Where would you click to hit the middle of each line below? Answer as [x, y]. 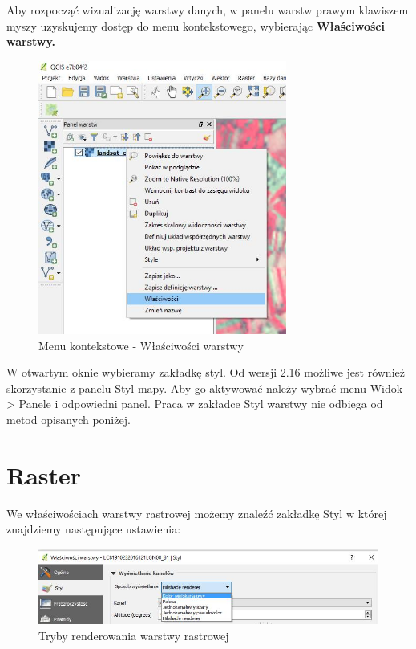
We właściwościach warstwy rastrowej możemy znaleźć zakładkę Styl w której [197, 513]
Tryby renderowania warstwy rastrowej [134, 635]
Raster [44, 474]
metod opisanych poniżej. [69, 419]
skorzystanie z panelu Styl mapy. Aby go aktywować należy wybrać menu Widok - [208, 388]
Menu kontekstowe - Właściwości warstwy [141, 345]
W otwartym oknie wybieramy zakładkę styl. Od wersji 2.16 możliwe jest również [206, 372]
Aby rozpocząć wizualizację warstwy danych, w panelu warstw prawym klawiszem [208, 10]
